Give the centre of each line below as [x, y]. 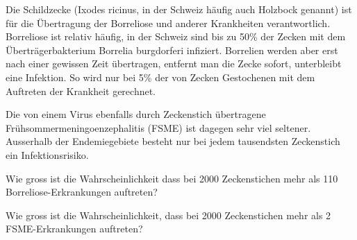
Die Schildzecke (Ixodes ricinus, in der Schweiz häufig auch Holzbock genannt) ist [179, 9]
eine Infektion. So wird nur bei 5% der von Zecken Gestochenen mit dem [160, 77]
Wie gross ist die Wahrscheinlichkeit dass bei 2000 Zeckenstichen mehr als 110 [172, 178]
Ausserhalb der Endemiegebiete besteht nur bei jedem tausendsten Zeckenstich [173, 141]
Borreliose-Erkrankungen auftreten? [82, 192]
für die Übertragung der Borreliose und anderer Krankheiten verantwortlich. [168, 23]
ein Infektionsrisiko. [47, 154]
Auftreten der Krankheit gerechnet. [81, 91]
